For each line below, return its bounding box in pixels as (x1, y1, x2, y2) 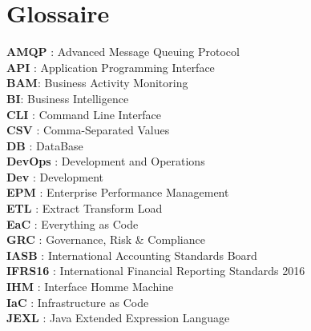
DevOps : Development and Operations (6, 153, 205, 169)
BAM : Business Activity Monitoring (6, 74, 188, 91)
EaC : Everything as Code (6, 215, 139, 232)
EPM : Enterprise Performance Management (6, 184, 229, 201)
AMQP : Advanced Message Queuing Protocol (6, 43, 240, 60)
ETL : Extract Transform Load (6, 200, 163, 217)
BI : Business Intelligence (6, 90, 129, 106)
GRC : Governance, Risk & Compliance (6, 231, 205, 248)
